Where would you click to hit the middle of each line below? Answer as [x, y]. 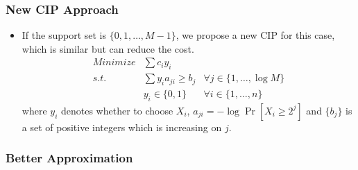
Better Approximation [69, 158]
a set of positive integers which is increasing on [122, 127]
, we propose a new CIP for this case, [255, 35]
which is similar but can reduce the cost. [108, 48]
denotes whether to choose [117, 110]
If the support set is [64, 35]
